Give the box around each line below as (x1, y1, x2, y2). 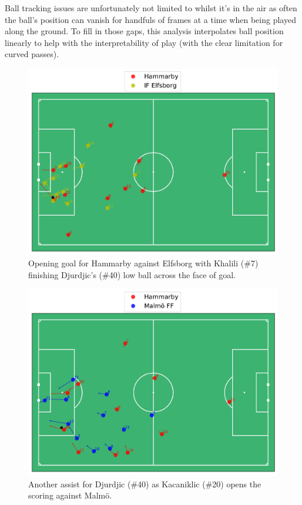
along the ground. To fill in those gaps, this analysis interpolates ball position (5, 25, 284, 37)
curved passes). (5, 48, 59, 60)
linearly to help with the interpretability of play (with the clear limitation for (5, 36, 283, 48)
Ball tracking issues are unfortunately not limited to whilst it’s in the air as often (5, 2, 297, 14)
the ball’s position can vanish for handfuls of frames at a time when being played (5, 13, 296, 25)
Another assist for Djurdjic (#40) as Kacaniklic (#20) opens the (28, 477, 261, 490)
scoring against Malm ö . (28, 489, 112, 501)
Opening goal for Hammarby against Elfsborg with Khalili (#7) (28, 257, 259, 269)
